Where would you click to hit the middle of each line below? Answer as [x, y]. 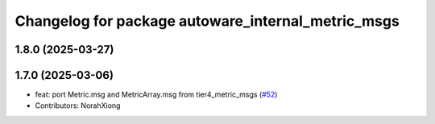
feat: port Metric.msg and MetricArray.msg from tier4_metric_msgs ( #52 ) [156, 95]
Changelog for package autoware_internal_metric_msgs [207, 21]
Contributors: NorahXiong [78, 105]
